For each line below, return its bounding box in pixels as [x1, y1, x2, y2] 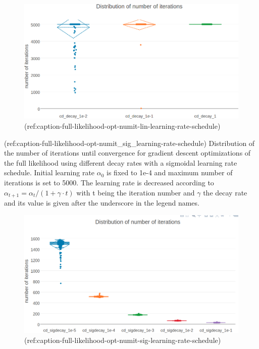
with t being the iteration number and [76, 187, 195, 197]
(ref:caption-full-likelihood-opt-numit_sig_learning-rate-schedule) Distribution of [4, 137, 255, 148]
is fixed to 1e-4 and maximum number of [107, 167, 233, 178]
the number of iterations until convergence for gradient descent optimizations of [4, 147, 251, 158]
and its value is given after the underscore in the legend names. [4, 197, 199, 208]
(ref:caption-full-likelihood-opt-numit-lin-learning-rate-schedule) [24, 121, 221, 131]
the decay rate [203, 187, 247, 197]
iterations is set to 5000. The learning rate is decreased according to [4, 177, 214, 188]
